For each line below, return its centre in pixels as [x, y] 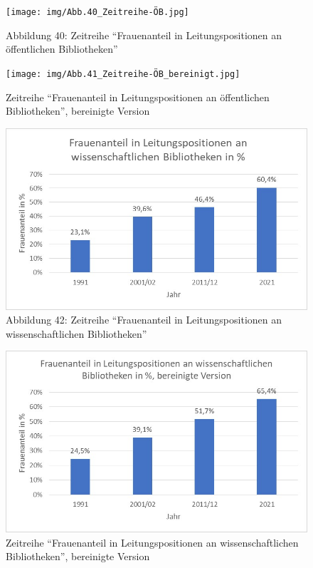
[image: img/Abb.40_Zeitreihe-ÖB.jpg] [97, 12]
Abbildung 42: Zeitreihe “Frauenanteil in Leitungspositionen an [144, 320]
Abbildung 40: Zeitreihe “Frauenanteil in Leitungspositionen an [144, 35]
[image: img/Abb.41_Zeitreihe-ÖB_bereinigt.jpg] [123, 74]
